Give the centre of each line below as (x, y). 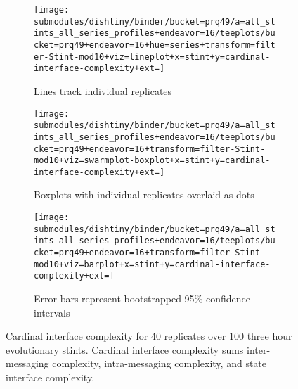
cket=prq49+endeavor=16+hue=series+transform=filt (155, 45)
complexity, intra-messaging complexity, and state (160, 363)
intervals (52, 312)
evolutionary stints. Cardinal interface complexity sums (125, 349)
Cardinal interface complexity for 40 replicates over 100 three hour (149, 336)
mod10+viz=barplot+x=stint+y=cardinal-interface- (152, 264)
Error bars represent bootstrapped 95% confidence (142, 298)
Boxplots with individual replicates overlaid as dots (144, 194)
